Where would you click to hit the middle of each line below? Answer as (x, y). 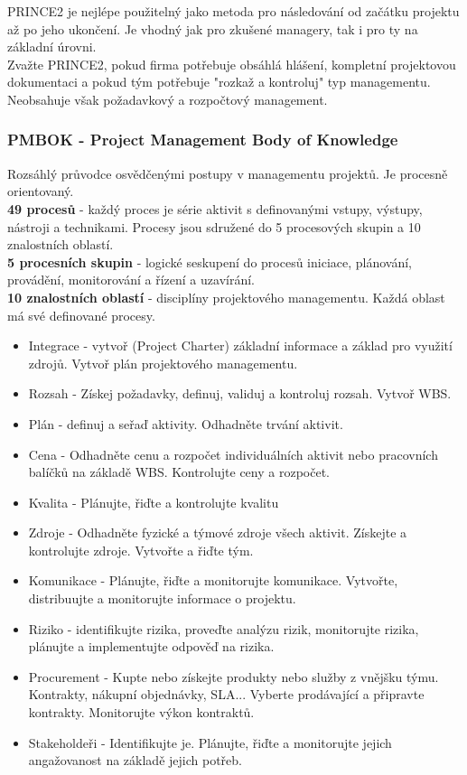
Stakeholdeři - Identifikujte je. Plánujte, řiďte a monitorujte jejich (210, 742)
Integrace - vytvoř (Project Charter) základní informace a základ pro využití (240, 345)
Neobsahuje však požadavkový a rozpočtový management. (168, 99)
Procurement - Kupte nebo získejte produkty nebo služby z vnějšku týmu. (233, 676)
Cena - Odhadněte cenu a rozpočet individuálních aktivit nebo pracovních (233, 454)
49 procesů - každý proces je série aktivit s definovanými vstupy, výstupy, (215, 208)
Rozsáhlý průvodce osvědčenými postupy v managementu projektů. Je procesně (228, 173)
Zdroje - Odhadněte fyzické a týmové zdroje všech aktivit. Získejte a (218, 532)
